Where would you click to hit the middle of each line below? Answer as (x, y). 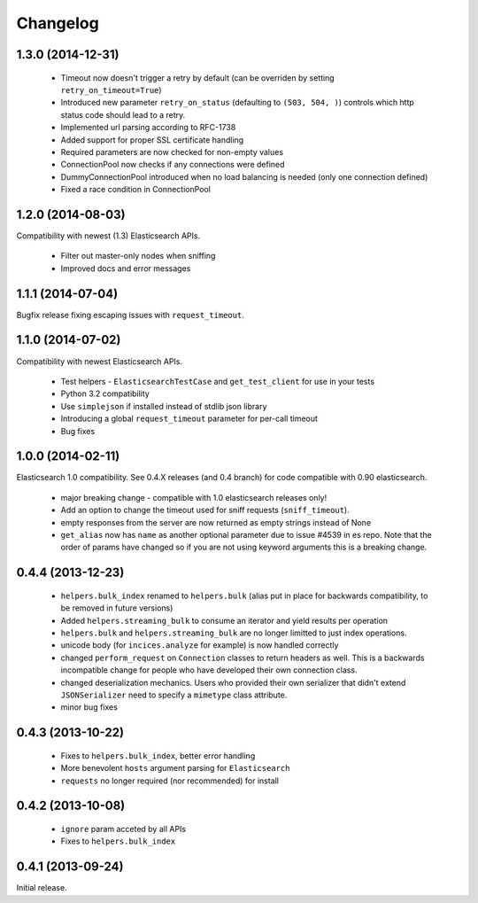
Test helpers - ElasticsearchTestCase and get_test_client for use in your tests (218, 381)
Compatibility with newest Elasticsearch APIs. (100, 361)
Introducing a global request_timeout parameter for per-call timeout (189, 419)
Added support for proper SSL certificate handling (152, 140)
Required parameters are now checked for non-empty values (172, 152)
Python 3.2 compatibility (105, 393)
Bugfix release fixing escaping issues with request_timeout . (131, 315)
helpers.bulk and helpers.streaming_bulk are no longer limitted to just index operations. (234, 633)
